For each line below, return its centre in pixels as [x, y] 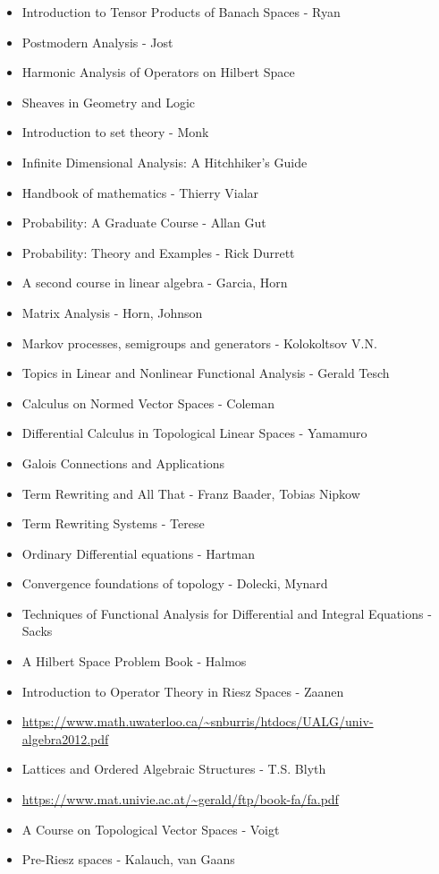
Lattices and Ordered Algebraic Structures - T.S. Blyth [174, 769]
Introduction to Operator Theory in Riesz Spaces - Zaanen [183, 691]
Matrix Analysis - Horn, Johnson [112, 312]
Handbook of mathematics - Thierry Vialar [140, 192]
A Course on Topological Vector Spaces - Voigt [151, 829]
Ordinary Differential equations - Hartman [139, 553]
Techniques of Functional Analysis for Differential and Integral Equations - [227, 613]
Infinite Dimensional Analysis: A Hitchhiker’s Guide [165, 162]
